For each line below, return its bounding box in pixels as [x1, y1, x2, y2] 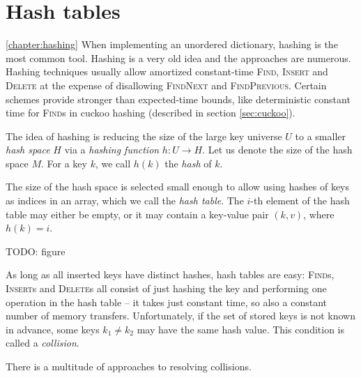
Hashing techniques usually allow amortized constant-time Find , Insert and [6, 64, 328, 79]
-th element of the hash [250, 193, 350, 208]
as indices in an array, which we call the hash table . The [6, 193, 244, 208]
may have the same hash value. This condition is [137, 322, 345, 336]
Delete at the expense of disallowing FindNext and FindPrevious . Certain [6, 77, 327, 92]
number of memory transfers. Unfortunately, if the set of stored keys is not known [6, 308, 355, 323]
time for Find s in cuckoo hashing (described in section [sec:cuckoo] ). [6, 105, 295, 120]
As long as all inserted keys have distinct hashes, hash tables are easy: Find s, [6, 267, 335, 282]
